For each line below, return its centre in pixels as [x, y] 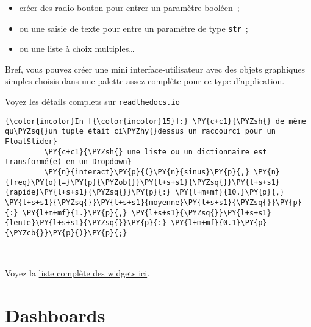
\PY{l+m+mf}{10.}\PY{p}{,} [230, 192]
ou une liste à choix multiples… [77, 49]
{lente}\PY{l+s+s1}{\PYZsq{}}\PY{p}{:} [86, 223]
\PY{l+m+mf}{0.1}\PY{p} [219, 223]
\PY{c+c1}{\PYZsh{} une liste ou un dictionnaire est [155, 152]
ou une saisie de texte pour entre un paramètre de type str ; [134, 28]
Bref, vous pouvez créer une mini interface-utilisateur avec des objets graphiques [155, 69]
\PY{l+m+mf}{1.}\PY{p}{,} [75, 213]
